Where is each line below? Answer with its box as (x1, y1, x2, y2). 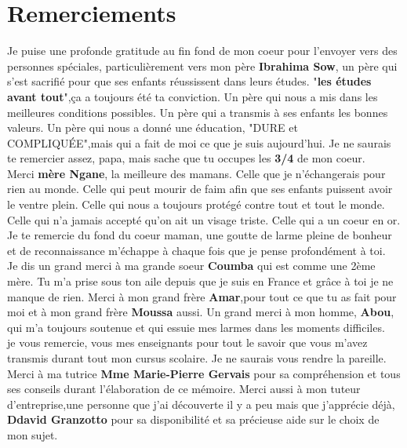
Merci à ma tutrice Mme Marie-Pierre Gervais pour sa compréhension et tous (7, 365, 401, 381)
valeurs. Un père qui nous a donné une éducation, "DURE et (7, 119, 298, 136)
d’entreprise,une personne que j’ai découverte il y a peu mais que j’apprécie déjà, (7, 395, 395, 412)
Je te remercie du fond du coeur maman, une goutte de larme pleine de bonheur (7, 227, 392, 243)
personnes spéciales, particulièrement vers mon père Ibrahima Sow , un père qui (7, 57, 398, 74)
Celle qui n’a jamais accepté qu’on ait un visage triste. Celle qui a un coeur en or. (7, 211, 401, 228)
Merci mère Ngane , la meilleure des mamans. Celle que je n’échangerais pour (7, 165, 386, 181)
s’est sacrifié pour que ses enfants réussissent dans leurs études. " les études (7, 73, 372, 89)
